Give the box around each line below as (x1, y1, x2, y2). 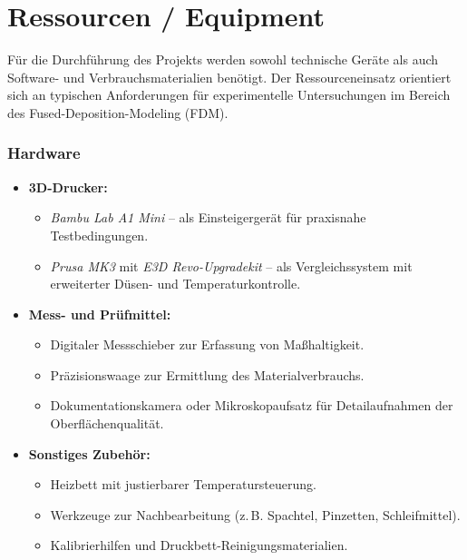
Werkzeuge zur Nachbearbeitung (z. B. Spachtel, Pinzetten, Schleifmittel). (50, 505, 461, 524)
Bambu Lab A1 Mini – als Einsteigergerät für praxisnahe (50, 208, 366, 227)
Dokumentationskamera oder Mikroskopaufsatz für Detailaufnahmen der (50, 396, 453, 415)
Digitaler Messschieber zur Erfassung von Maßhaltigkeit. (50, 335, 365, 354)
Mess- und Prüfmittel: (28, 304, 171, 323)
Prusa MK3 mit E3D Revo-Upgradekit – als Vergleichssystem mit (50, 256, 413, 275)
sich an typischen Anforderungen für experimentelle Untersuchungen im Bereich (7, 85, 451, 104)
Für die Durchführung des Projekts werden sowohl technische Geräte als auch (7, 50, 439, 69)
